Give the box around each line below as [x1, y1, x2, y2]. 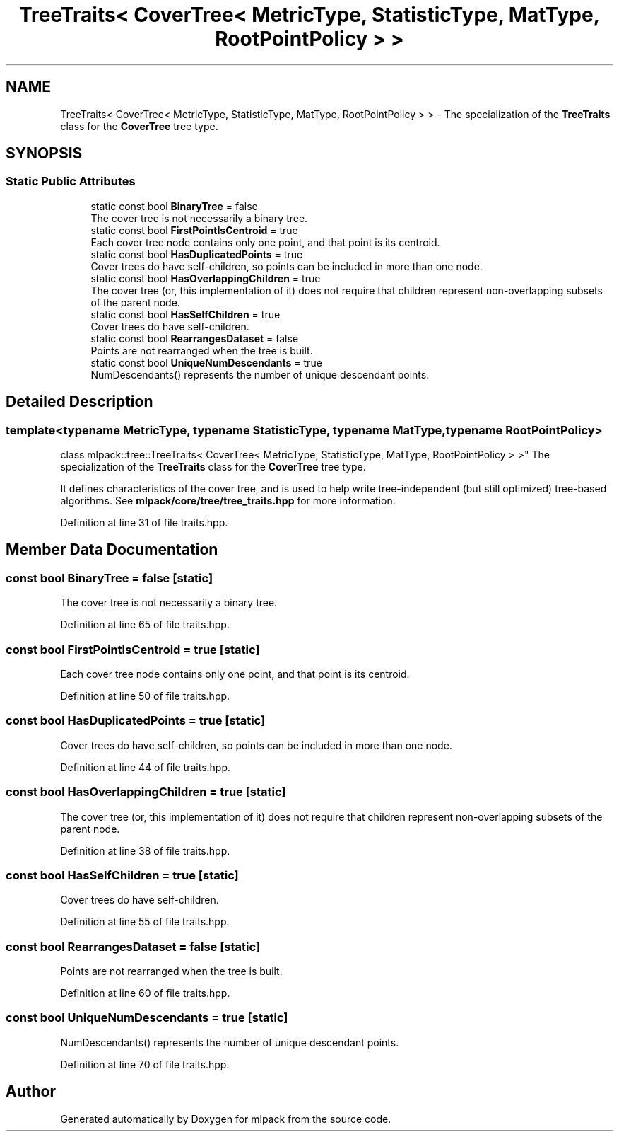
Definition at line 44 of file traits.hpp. [60, 761, 231, 773]
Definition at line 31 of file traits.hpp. [60, 516, 228, 529]
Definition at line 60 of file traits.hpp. [60, 987, 230, 999]
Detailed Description [6, 393, 153, 411]
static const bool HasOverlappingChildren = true [90, 272, 321, 284]
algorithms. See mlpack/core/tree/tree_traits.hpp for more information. [60, 495, 396, 507]
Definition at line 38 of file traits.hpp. [60, 844, 230, 857]
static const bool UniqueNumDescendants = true [90, 356, 322, 369]
